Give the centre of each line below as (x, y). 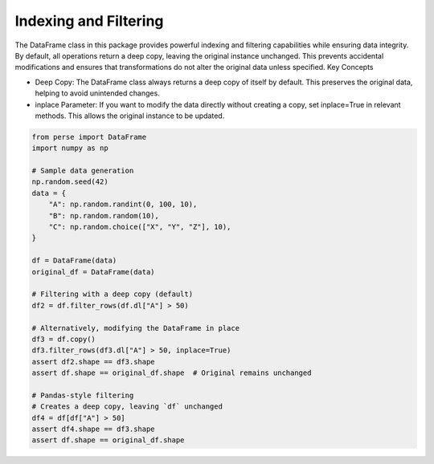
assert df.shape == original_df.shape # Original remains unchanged (172, 373)
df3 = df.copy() (64, 339)
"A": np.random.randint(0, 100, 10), (123, 204)
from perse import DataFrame (89, 137)
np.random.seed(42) (70, 182)
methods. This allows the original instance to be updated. (130, 116)
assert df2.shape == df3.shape (94, 362)
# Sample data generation (83, 171)
